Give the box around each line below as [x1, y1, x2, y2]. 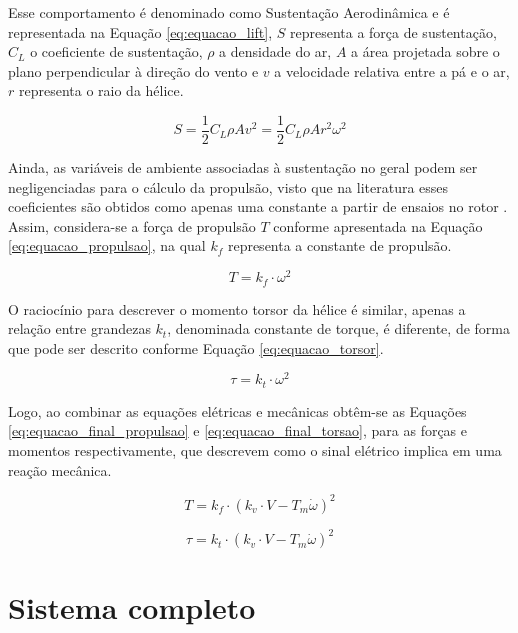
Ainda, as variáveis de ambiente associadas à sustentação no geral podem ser [8, 157, 478, 178]
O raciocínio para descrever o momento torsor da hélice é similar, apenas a [8, 298, 466, 319]
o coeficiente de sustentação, [30, 41, 203, 62]
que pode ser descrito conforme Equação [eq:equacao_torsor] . [8, 337, 384, 358]
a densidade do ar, [219, 41, 332, 62]
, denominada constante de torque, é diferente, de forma [167, 318, 510, 339]
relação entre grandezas [8, 318, 151, 339]
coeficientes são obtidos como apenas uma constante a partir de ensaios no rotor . [8, 196, 508, 217]
